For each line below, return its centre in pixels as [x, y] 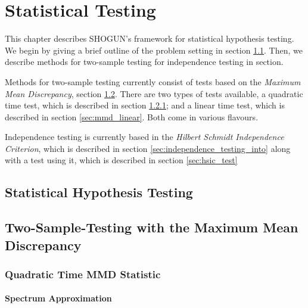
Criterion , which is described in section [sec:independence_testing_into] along [148, 148]
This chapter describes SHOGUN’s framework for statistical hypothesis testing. [150, 38]
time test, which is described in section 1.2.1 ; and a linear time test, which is [145, 105]
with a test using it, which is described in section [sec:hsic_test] [121, 160]
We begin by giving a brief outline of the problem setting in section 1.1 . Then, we [154, 50]
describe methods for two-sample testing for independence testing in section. [144, 62]
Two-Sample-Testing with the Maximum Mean [152, 227]
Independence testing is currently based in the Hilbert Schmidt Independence [144, 137]
